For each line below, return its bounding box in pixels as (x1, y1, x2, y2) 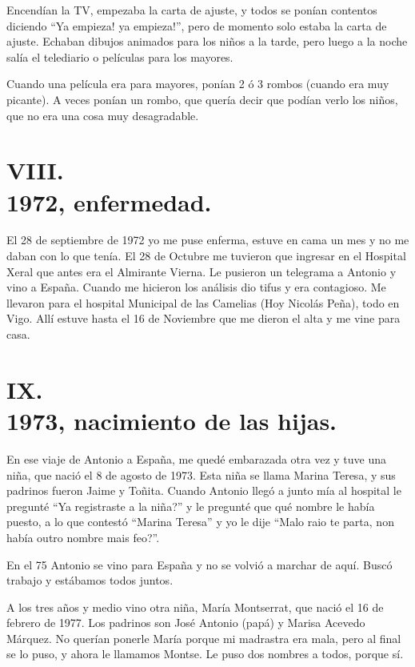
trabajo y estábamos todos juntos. (6, 572, 174, 589)
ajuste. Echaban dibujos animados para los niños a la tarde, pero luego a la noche (6, 33, 408, 50)
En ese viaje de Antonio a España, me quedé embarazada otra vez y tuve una (6, 450, 387, 467)
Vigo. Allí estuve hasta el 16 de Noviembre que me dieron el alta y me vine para (6, 310, 401, 327)
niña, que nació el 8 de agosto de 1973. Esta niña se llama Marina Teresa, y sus (6, 466, 396, 483)
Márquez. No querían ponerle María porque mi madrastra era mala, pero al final (6, 629, 401, 646)
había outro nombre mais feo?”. (6, 528, 160, 545)
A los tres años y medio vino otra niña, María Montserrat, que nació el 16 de (6, 598, 384, 615)
